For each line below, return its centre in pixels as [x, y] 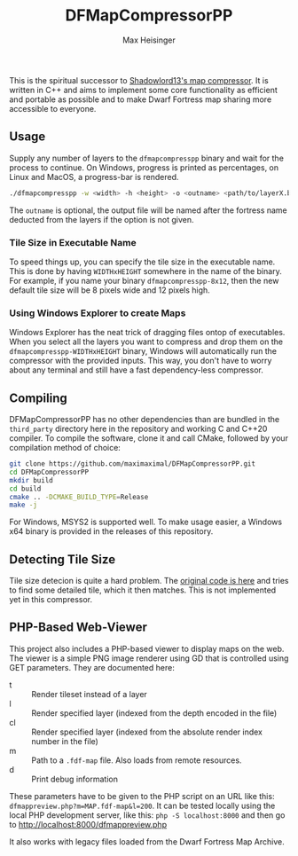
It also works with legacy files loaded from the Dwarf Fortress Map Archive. [147, 841]
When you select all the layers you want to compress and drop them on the [146, 342]
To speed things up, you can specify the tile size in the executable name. [142, 262]
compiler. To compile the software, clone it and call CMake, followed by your [149, 438]
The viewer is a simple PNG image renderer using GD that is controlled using [149, 658]
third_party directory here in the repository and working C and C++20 [138, 429]
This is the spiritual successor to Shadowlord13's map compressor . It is [139, 80]
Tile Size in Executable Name [73, 242]
